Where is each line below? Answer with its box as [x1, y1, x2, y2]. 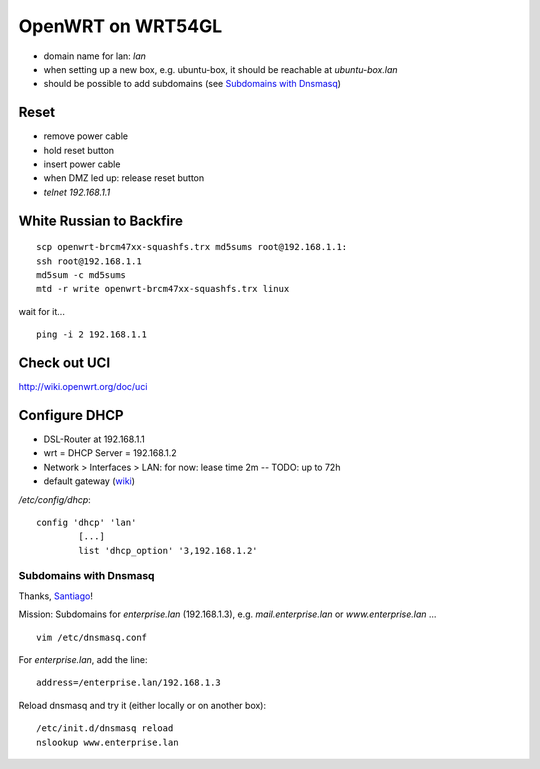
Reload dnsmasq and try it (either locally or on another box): [18, 699, 267, 711]
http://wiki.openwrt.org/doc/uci [18, 381, 148, 393]
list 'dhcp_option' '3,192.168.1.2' [78, 545, 259, 556]
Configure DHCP [18, 406, 124, 424]
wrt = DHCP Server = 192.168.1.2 [43, 447, 177, 459]
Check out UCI [18, 354, 111, 371]
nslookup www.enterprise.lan [36, 736, 179, 748]
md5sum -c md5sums [36, 269, 127, 280]
